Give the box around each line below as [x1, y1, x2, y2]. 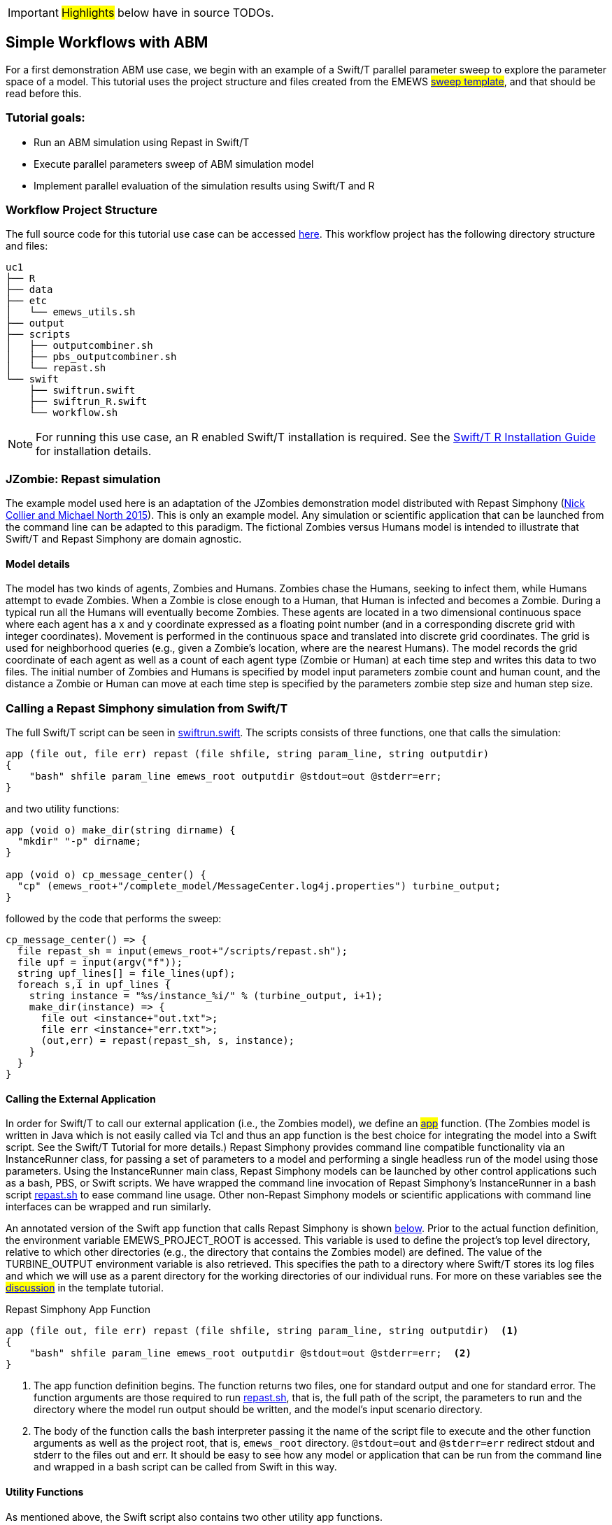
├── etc [6, 295, 48, 307]
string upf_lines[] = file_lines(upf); [17, 968, 236, 980]
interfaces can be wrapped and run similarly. [6, 1201, 211, 1213]
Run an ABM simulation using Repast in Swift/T [34, 136, 250, 148]
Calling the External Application [6, 1092, 156, 1105]
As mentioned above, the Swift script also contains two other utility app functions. [6, 1510, 383, 1523]
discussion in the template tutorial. [6, 1282, 164, 1294]
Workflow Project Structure [6, 202, 158, 217]
